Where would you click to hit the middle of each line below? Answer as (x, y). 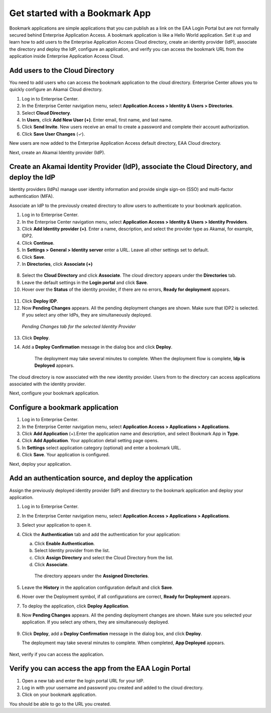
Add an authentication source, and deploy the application (101, 478)
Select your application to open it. (57, 525)
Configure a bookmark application (64, 408)
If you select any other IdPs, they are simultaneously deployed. (87, 315)
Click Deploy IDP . (40, 301)
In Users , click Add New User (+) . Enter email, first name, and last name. (97, 120)
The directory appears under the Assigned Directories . (92, 576)
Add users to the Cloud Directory (62, 70)
